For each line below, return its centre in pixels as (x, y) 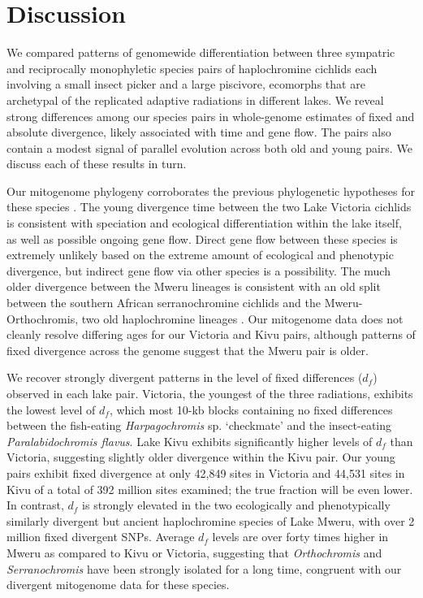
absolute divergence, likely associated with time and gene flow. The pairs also (199, 132)
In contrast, (35, 505)
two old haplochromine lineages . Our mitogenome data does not (242, 318)
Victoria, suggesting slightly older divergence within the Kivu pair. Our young (201, 457)
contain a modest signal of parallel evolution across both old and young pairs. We (209, 147)
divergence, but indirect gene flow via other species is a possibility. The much (199, 270)
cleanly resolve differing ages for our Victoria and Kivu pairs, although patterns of (211, 334)
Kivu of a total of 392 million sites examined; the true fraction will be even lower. (210, 489)
